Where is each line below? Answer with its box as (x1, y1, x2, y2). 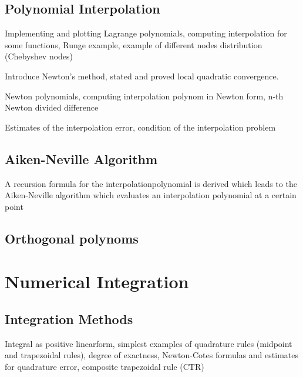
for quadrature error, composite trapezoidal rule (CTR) (5, 360, 204, 372)
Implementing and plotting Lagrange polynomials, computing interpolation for (5, 27, 287, 39)
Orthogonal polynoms (5, 229, 139, 247)
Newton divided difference (5, 101, 99, 114)
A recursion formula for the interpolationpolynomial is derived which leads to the (5, 177, 297, 189)
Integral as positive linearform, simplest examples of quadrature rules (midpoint (5, 337, 292, 349)
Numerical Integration (5, 269, 189, 293)
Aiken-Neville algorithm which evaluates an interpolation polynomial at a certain (5, 189, 297, 201)
